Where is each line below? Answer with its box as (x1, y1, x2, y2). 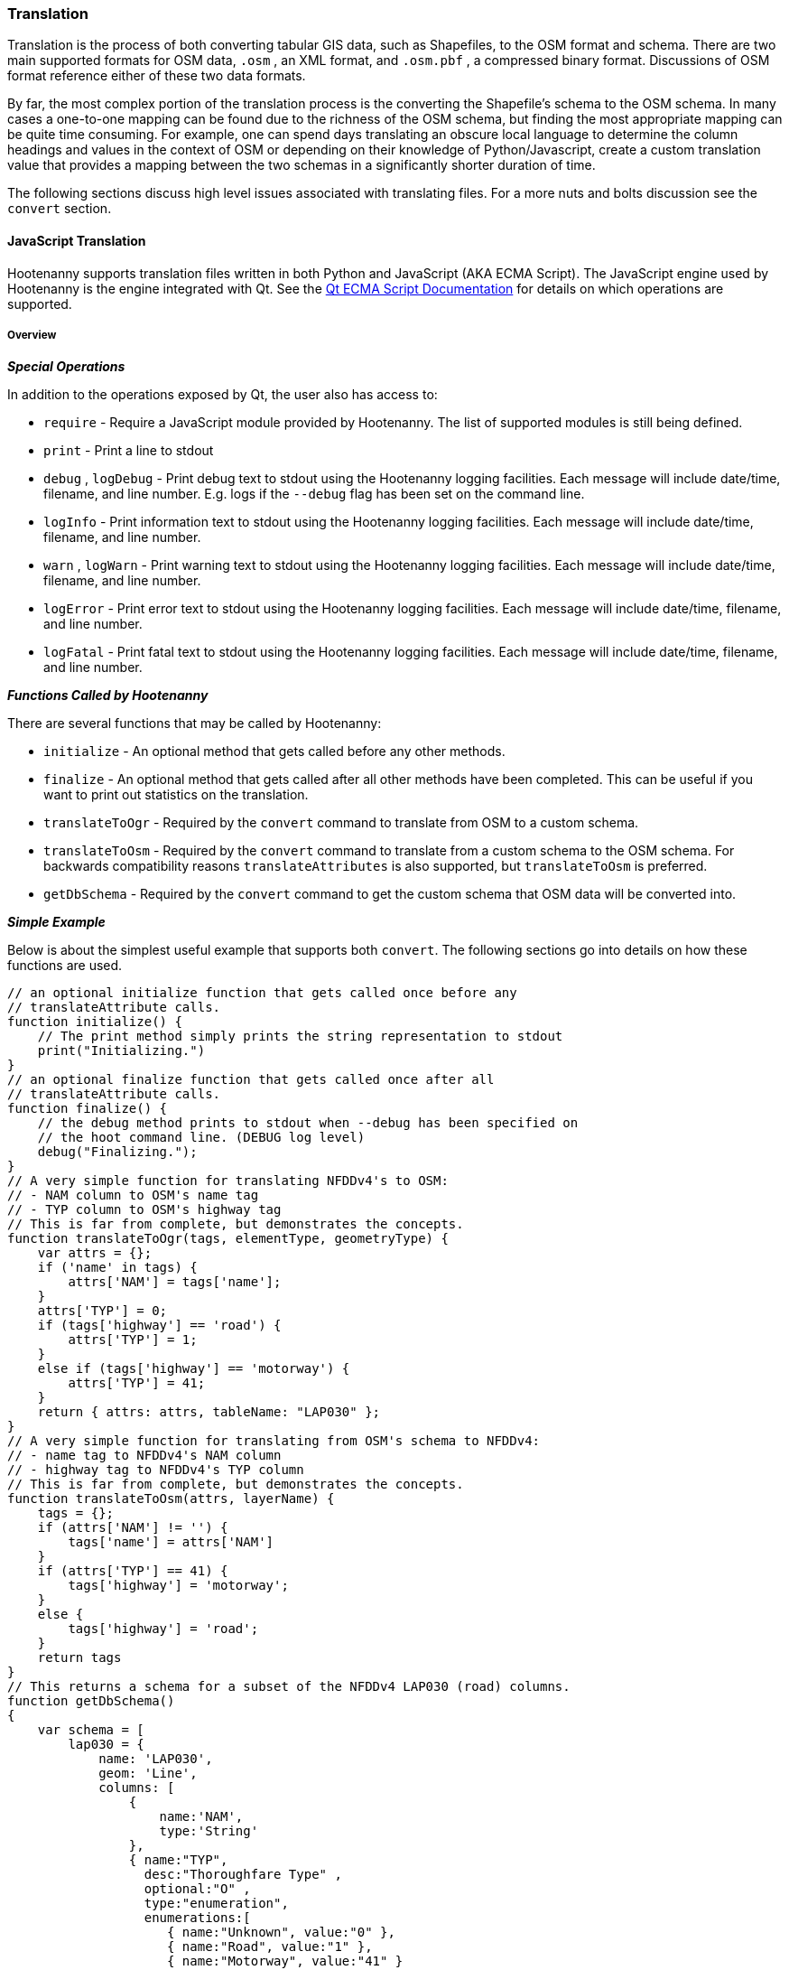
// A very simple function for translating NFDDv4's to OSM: (7, 1173, 449, 1189)
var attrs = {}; (37, 1246, 153, 1261)
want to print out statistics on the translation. (43, 787, 309, 803)
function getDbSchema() (7, 1694, 175, 1709)
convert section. (7, 201, 112, 217)
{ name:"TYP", (128, 1853, 228, 1868)
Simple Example (7, 914, 106, 930)
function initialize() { (7, 1014, 182, 1030)
